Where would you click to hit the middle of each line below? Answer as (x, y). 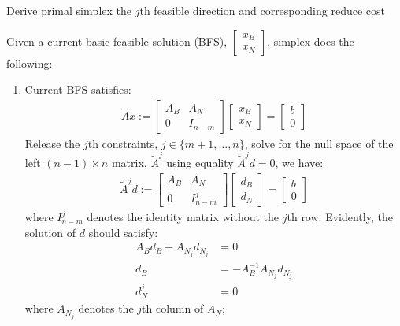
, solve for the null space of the (319, 143)
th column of (173, 308)
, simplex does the (311, 41)
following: (30, 63)
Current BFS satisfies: (78, 89)
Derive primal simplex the (69, 10)
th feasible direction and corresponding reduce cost (262, 10)
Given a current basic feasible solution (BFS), (117, 41)
